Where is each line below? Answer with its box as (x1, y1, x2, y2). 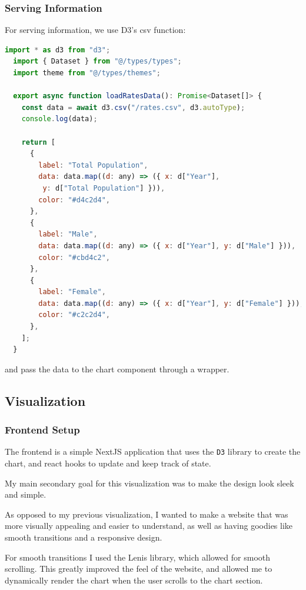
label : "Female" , (38, 288, 106, 296)
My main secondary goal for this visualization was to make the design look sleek (5, 476, 294, 489)
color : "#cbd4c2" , (38, 253, 111, 262)
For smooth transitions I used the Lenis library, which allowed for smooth (5, 551, 271, 563)
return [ (21, 138, 55, 146)
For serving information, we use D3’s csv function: (5, 24, 186, 36)
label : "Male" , (38, 230, 98, 239)
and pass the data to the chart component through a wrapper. (5, 362, 229, 375)
